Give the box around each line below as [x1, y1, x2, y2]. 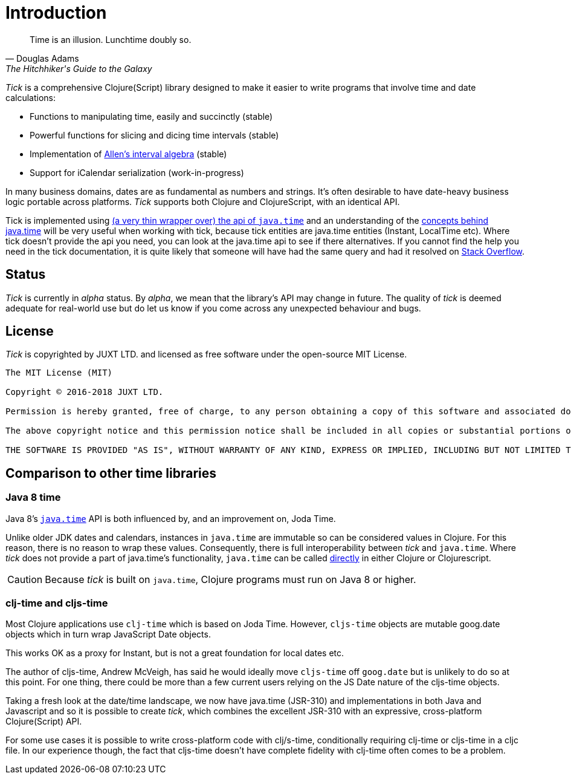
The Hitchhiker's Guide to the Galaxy [5, 63, 152, 74]
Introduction [5, 2, 107, 23]
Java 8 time [5, 491, 61, 504]
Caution [7, 573, 43, 585]
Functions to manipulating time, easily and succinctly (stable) [30, 111, 273, 122]
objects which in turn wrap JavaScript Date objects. [5, 629, 211, 640]
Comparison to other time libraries [5, 465, 217, 481]
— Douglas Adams [5, 53, 79, 64]
